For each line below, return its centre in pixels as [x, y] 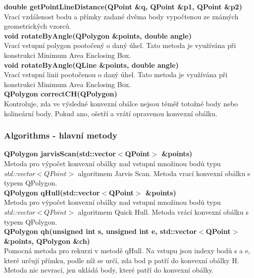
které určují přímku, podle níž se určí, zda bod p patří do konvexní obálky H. [122, 260]
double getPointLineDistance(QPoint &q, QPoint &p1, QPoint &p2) [123, 6]
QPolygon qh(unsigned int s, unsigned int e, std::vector [101, 231]
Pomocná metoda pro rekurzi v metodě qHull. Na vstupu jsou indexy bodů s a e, [127, 251]
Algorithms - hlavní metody [61, 135]
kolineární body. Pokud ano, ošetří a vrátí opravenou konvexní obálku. [111, 113]
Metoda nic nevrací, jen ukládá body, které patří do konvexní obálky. [109, 270]
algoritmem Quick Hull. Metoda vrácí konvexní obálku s [163, 211]
